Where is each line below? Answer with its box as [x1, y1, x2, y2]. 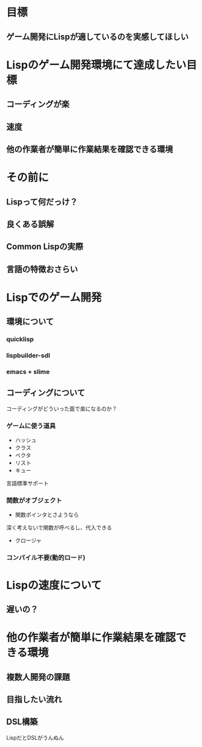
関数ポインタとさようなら [15, 511, 79, 519]
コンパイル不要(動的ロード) [6, 554, 86, 562]
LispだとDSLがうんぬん [6, 734, 65, 741]
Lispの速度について [6, 578, 102, 592]
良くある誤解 [6, 219, 54, 229]
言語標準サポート [6, 480, 49, 487]
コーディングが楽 [6, 99, 70, 110]
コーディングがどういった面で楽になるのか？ [6, 405, 118, 412]
